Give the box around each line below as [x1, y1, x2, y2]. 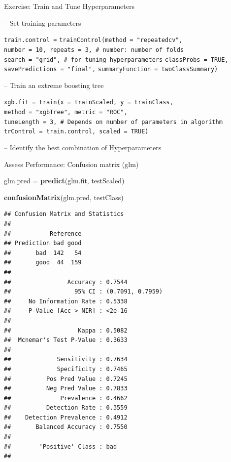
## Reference [4, 230, 82, 237]
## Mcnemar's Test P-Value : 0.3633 [4, 336, 128, 344]
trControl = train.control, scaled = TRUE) [4, 128, 149, 135]
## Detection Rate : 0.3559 [4, 404, 128, 412]
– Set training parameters [4, 17, 81, 28]
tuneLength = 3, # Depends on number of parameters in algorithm [4, 118, 223, 126]
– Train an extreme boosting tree [4, 80, 104, 90]
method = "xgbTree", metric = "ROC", [4, 109, 128, 116]
